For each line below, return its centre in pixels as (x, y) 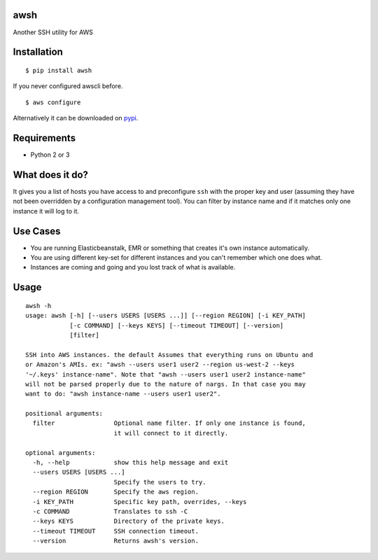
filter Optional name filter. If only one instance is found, (169, 423)
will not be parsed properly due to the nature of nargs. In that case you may (166, 384)
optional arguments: (61, 453)
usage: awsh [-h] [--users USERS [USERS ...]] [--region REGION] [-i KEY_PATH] (166, 316)
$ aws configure (53, 102)
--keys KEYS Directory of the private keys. (129, 521)
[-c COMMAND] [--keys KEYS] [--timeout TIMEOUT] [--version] (177, 325)
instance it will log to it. (46, 211)
